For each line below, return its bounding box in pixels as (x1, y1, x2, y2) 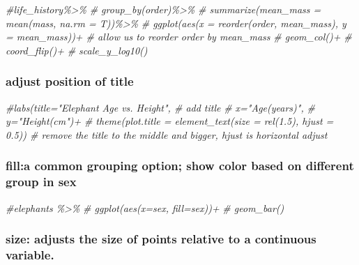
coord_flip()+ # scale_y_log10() (6, 43, 148, 57)
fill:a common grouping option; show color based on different (6, 157, 354, 174)
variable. (6, 245, 54, 263)
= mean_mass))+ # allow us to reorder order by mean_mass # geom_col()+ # (6, 29, 352, 44)
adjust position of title (6, 73, 134, 90)
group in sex (6, 173, 77, 190)
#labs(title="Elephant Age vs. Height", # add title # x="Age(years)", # (6, 100, 315, 114)
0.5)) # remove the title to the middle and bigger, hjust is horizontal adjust (6, 127, 328, 142)
